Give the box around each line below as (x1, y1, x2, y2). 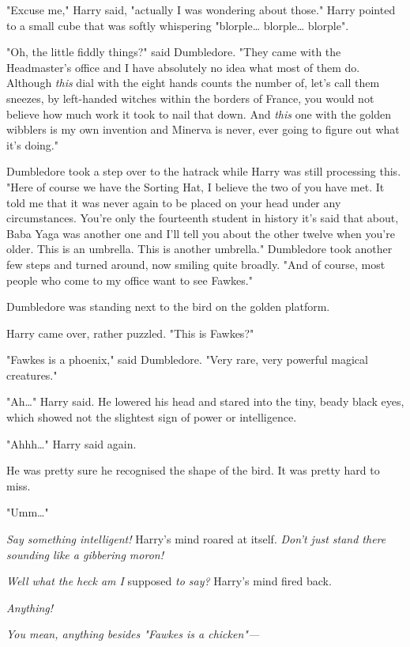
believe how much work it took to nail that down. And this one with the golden (6, 105, 391, 122)
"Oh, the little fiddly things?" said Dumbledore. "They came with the (6, 44, 341, 60)
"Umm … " (6, 504, 49, 520)
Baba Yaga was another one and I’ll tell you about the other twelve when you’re (6, 225, 395, 241)
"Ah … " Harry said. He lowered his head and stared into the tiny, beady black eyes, (6, 393, 404, 410)
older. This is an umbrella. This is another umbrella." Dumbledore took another (6, 240, 393, 257)
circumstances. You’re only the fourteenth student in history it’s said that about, (6, 210, 399, 226)
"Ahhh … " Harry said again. (6, 435, 137, 452)
